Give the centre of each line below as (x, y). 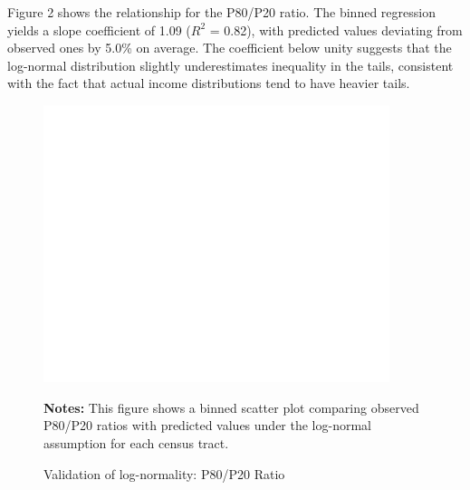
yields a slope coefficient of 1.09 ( (99, 29)
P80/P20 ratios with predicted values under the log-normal (207, 425)
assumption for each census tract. (136, 442)
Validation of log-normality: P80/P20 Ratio (164, 473)
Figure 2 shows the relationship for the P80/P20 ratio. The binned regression (221, 12)
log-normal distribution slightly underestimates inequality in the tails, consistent (230, 65)
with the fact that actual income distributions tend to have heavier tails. (209, 83)
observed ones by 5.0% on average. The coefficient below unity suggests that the (230, 48)
